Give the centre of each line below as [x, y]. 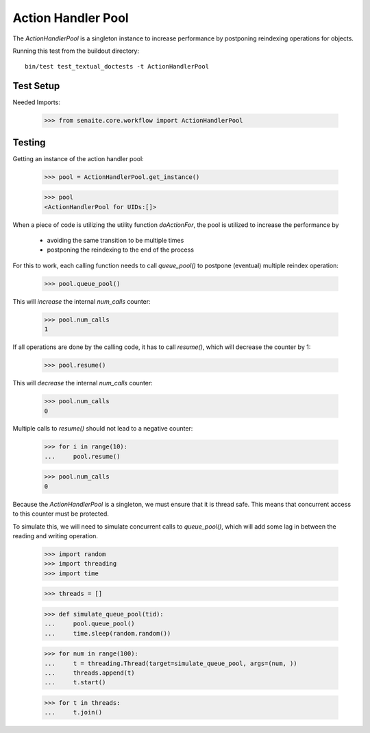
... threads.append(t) [89, 673]
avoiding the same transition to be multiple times [115, 241]
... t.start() [75, 683]
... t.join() [73, 712]
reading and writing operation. [56, 536]
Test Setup [36, 86]
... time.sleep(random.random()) [108, 633]
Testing [29, 142]
